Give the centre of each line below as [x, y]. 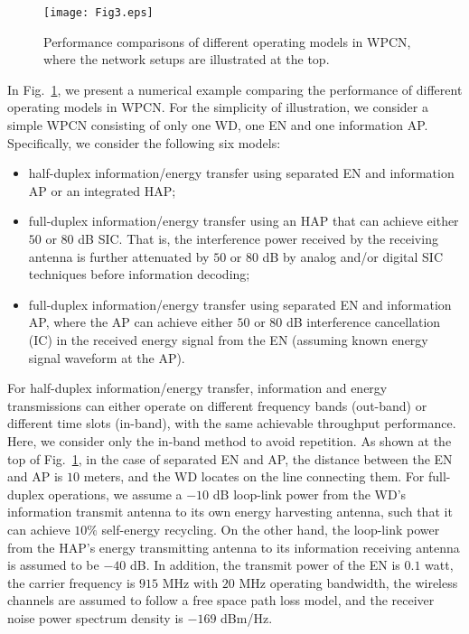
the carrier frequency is [71, 582]
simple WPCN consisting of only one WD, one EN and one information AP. [218, 125]
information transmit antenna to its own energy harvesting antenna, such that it [230, 512]
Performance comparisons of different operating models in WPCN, [227, 41]
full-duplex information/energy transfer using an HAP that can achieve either [244, 221]
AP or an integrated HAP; [102, 190]
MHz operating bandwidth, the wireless [348, 582]
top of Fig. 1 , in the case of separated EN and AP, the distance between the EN [230, 458]
